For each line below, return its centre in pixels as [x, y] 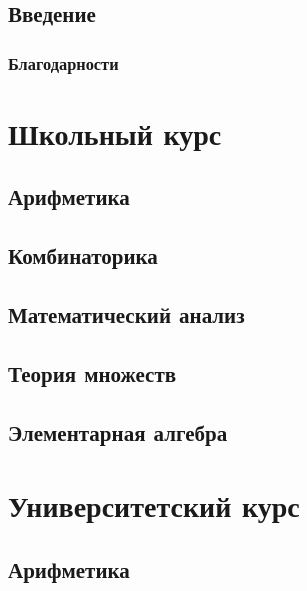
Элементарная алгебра [118, 431]
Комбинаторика [83, 255]
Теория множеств [92, 372]
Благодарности [63, 62]
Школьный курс [115, 132]
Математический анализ [126, 313]
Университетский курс [154, 505]
